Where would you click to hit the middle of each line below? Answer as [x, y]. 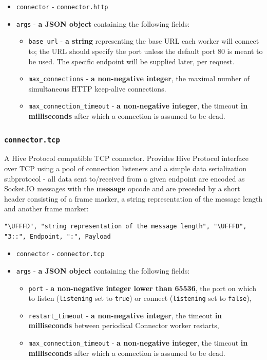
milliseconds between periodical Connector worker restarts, [124, 325]
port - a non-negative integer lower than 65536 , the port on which [142, 288]
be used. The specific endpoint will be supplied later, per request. [131, 61]
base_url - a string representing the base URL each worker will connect [144, 41]
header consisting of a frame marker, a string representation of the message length [133, 198]
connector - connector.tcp [60, 253]
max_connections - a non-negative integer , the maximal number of [139, 78]
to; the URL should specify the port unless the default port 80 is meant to [146, 51]
